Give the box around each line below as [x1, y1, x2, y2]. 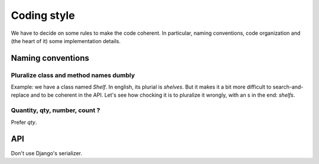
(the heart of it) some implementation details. [11, 37, 121, 44]
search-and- [272, 83, 304, 91]
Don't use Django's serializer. [11, 149, 83, 156]
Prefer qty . [11, 119, 37, 126]
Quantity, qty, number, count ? [11, 106, 100, 114]
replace [11, 91, 30, 99]
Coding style [11, 9, 75, 22]
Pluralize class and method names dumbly [11, 71, 135, 79]
